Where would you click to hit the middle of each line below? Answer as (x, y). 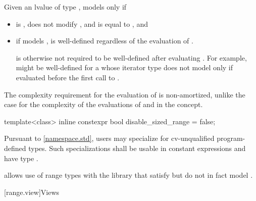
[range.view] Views (32, 192)
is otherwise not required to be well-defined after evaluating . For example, (131, 57)
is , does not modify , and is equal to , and (82, 23)
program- (231, 138)
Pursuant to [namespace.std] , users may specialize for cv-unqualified (109, 138)
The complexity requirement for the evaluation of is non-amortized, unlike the (125, 94)
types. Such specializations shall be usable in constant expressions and (137, 148)
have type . (21, 158)
